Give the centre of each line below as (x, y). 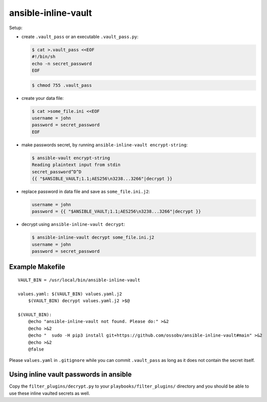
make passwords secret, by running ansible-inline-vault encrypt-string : (105, 145)
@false (36, 349)
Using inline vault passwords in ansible (70, 375)
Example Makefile (37, 267)
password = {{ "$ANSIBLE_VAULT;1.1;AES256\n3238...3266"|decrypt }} (116, 212)
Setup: (16, 28)
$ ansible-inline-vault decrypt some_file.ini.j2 (93, 238)
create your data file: (43, 98)
